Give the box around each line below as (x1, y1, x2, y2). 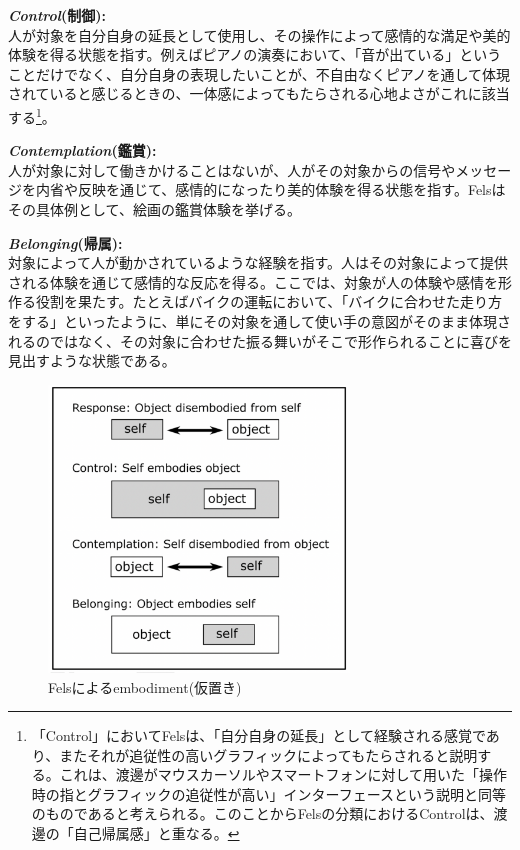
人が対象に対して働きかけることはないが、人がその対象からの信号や (8, 159, 456, 180)
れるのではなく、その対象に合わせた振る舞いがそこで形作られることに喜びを (8, 330, 512, 351)
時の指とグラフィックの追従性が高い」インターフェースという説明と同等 (31, 783, 506, 804)
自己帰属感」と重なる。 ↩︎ (73, 823, 240, 844)
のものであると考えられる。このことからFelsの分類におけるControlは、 (31, 803, 494, 824)
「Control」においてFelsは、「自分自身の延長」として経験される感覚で (31, 725, 486, 746)
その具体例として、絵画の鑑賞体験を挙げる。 (8, 199, 301, 219)
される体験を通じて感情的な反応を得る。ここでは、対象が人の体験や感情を (8, 271, 498, 292)
